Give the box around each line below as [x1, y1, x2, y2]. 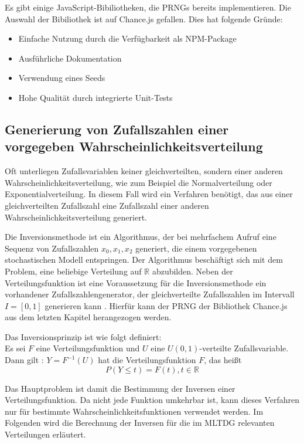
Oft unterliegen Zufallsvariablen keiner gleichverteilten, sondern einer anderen [5, 165, 283, 177]
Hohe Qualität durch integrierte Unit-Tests [18, 91, 173, 103]
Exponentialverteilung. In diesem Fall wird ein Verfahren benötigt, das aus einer [5, 188, 293, 200]
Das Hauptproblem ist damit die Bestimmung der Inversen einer [5, 382, 235, 394]
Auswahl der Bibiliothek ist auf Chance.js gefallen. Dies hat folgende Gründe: [5, 12, 283, 25]
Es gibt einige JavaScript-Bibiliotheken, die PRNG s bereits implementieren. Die [5, 1, 291, 13]
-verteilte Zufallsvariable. [199, 342, 289, 354]
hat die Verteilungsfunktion [98, 354, 196, 366]
